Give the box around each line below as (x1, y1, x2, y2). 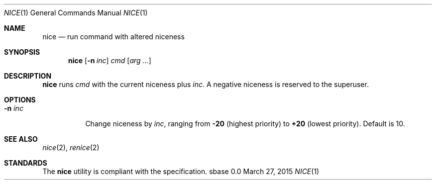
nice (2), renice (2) (42, 143, 100, 152)
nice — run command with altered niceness (42, 32, 185, 41)
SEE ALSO (4, 135, 38, 143)
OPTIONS (4, 95, 36, 104)
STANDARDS (4, 159, 47, 167)
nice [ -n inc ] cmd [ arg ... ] (68, 56, 151, 65)
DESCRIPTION (4, 72, 52, 80)
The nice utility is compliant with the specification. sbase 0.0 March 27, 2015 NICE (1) (42, 167, 320, 176)
